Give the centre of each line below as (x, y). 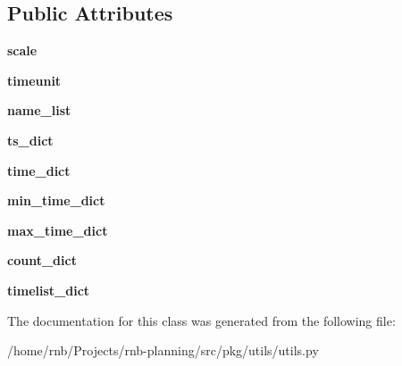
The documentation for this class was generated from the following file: (201, 320)
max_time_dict (58, 230)
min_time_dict (56, 200)
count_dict (42, 260)
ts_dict (30, 140)
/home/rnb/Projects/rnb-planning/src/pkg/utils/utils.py (163, 350)
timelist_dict (49, 290)
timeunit (34, 80)
